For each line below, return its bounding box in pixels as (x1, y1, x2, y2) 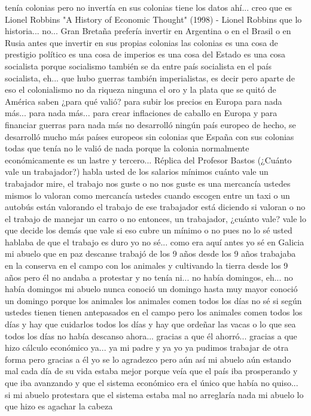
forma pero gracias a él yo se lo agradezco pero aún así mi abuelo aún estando (5, 353, 291, 365)
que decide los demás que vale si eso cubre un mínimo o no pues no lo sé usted (5, 224, 292, 236)
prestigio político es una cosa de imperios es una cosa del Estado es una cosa (5, 48, 286, 60)
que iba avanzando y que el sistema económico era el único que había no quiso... (5, 376, 298, 388)
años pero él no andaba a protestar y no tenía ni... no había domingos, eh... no (5, 271, 293, 283)
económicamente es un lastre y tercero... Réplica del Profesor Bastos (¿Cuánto (5, 153, 292, 166)
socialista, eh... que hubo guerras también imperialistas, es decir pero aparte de (5, 71, 295, 84)
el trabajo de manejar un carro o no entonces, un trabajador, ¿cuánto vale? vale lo (5, 212, 306, 224)
